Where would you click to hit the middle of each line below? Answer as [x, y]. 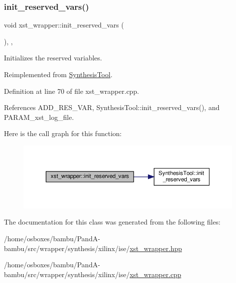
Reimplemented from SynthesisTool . [58, 74]
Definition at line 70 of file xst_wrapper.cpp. [72, 91]
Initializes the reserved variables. [53, 58]
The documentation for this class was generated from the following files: [112, 222]
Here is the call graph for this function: [63, 133]
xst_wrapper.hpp [156, 248]
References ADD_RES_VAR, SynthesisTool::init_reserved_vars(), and [112, 107]
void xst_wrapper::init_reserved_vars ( [64, 25]
